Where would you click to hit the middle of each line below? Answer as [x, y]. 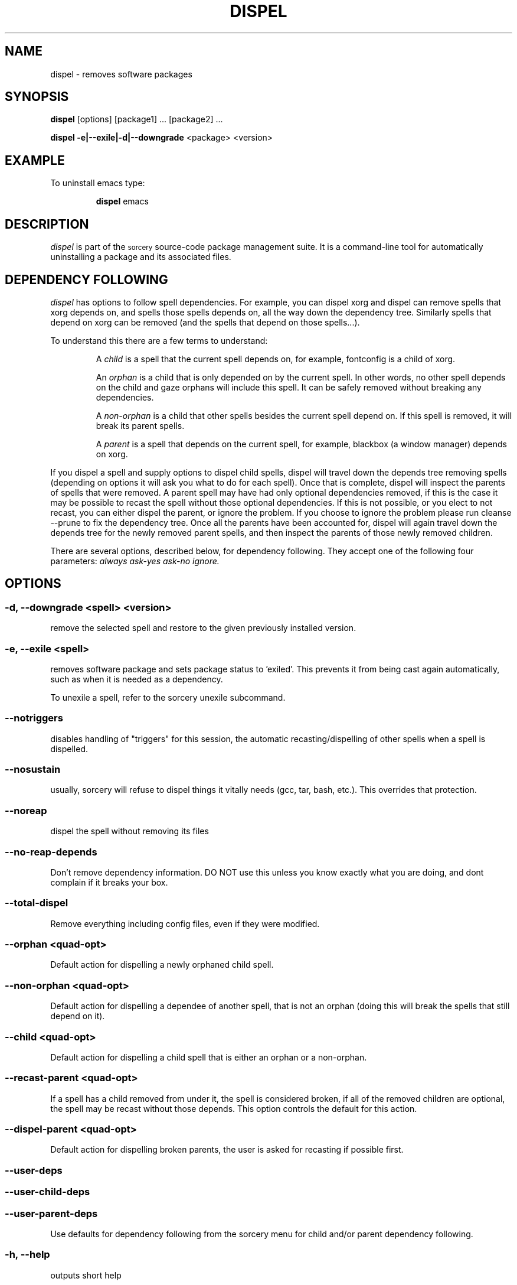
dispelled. [69, 749]
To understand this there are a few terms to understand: [159, 340]
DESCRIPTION [47, 224]
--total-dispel [37, 903]
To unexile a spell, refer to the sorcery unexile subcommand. [168, 697]
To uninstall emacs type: [98, 183]
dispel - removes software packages [121, 74]
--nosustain [33, 770]
